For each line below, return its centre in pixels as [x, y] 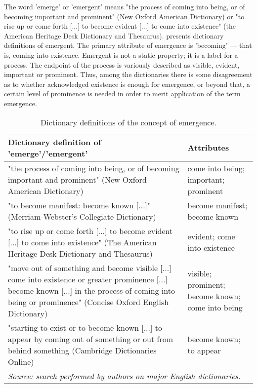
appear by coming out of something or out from [91, 339]
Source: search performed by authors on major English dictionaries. [124, 376]
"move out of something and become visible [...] [90, 268]
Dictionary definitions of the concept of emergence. [128, 122]
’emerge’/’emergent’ [48, 153]
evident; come [211, 236]
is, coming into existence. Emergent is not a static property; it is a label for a [121, 55]
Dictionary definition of [55, 142]
